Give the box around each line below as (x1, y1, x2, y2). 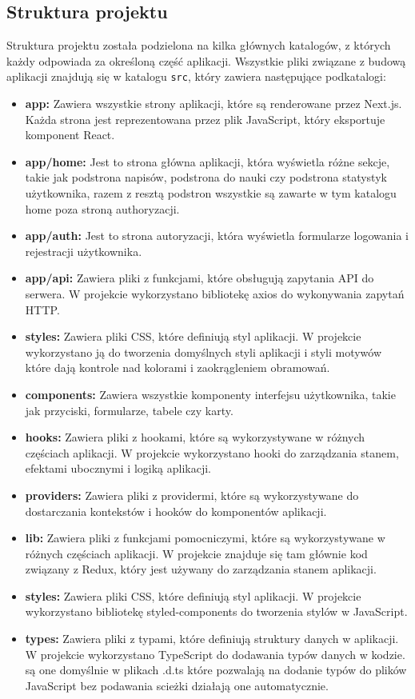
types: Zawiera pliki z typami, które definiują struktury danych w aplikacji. (25, 630, 399, 647)
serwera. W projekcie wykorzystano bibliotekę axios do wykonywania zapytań (25, 285, 405, 302)
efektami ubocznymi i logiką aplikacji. (25, 460, 211, 477)
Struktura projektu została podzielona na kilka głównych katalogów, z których (6, 37, 391, 54)
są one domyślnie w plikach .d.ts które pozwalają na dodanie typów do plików (25, 661, 407, 678)
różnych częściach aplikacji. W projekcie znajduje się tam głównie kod (25, 545, 368, 561)
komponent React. (25, 126, 115, 143)
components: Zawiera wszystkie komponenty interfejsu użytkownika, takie (25, 385, 396, 402)
